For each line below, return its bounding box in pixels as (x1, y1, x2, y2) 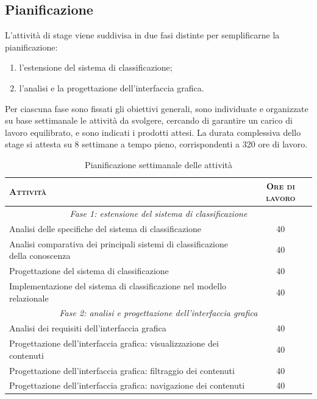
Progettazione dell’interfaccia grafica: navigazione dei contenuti (9, 379, 245, 392)
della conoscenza (9, 249, 71, 262)
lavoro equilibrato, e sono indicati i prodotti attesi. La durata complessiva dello (5, 125, 301, 138)
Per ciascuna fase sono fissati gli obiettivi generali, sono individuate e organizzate (5, 102, 308, 115)
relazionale (9, 291, 49, 304)
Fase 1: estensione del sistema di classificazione (69, 207, 248, 219)
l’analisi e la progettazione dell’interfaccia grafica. (19, 81, 204, 94)
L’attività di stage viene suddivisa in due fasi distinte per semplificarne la (5, 29, 280, 41)
